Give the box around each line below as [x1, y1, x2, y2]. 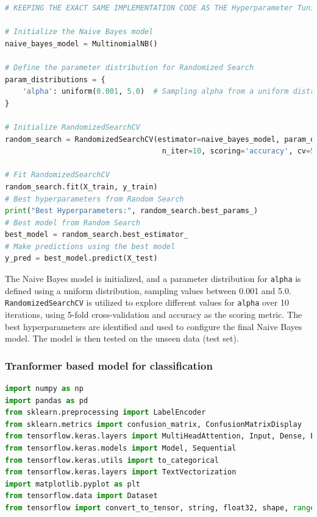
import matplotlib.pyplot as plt [5, 479, 140, 488]
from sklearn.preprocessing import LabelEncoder [5, 408, 206, 417]
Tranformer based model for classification [5, 357, 213, 373]
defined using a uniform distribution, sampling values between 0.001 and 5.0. [5, 284, 291, 297]
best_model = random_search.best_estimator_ [5, 230, 188, 239]
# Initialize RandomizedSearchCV [5, 122, 140, 132]
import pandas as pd [5, 396, 88, 405]
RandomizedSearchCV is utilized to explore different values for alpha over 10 [5, 296, 289, 309]
